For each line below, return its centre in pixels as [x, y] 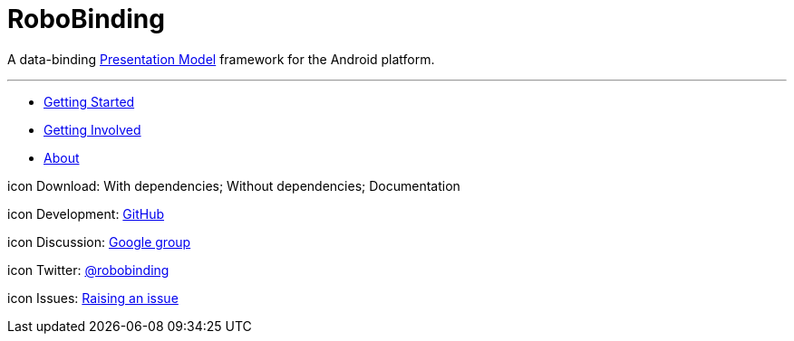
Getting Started [89, 101]
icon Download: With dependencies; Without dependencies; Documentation [234, 185]
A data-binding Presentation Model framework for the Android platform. [221, 59]
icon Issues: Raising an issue [93, 298]
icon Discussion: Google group [99, 242]
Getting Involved [92, 129]
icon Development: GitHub [86, 213]
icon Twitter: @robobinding [88, 270]
